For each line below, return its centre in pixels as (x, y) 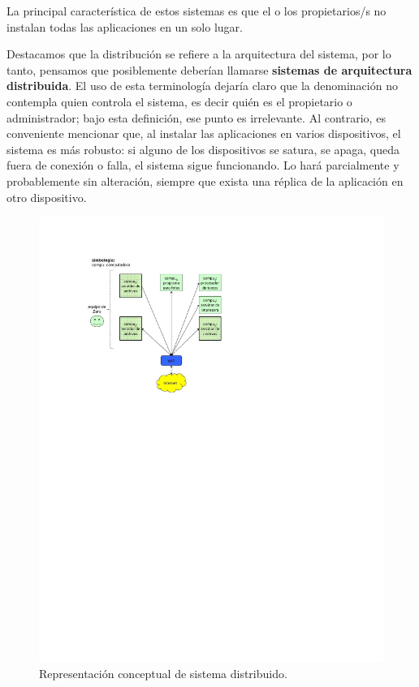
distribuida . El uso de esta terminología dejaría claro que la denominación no (202, 86)
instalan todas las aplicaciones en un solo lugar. (125, 26)
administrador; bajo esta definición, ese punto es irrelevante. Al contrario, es (196, 117)
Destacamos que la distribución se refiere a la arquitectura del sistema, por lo (199, 54)
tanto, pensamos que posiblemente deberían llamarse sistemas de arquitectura (209, 69)
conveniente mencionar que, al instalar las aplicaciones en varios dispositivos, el (204, 133)
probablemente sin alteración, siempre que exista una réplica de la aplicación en (205, 180)
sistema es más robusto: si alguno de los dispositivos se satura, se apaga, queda (203, 149)
